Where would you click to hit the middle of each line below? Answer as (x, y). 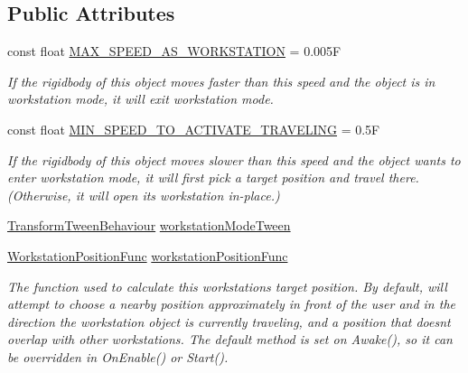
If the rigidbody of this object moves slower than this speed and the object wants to (234, 159)
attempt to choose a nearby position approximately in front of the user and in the (231, 304)
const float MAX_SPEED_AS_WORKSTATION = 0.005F (174, 51)
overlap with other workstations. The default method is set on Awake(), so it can (230, 339)
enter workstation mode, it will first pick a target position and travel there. (213, 177)
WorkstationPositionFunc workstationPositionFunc (148, 255)
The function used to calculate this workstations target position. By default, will (227, 286)
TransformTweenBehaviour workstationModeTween (149, 225)
